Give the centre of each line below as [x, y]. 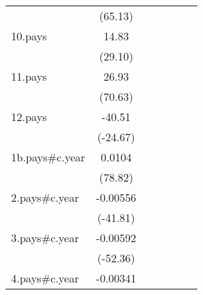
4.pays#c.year [45, 278]
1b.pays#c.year [48, 157]
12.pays [29, 117]
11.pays [29, 76]
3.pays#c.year [45, 238]
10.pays [29, 36]
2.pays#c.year [45, 197]
